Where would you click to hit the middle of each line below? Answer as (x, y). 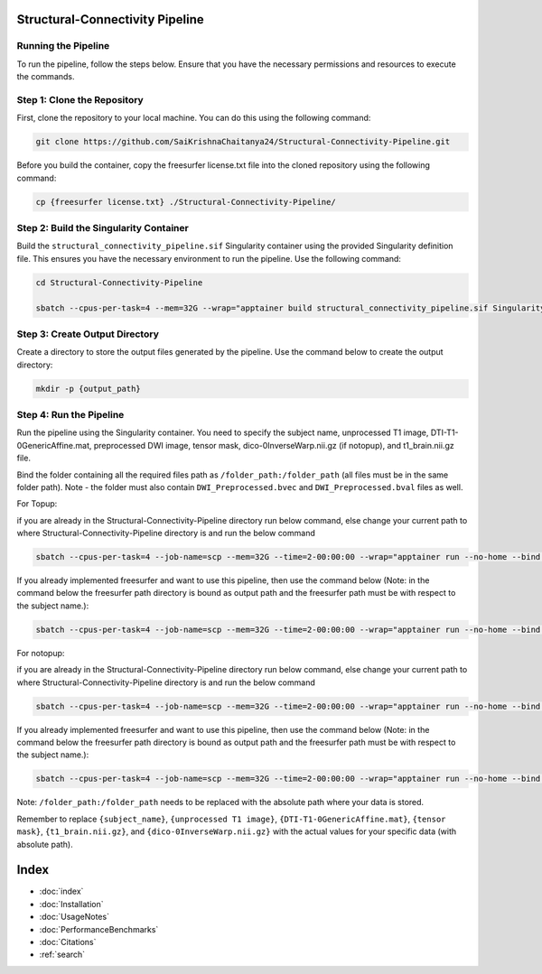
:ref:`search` (62, 955)
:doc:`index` (61, 891)
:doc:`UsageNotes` (75, 917)
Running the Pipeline (63, 46)
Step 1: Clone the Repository (80, 99)
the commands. (46, 77)
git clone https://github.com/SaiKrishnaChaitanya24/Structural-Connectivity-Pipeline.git (243, 142)
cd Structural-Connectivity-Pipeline (119, 283)
